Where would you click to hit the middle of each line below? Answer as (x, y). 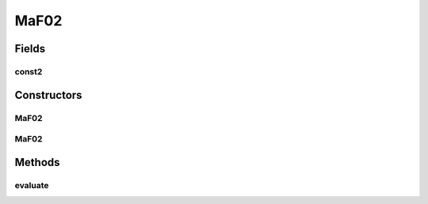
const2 (29, 71)
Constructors (48, 95)
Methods (37, 162)
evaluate (32, 185)
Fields (30, 49)
